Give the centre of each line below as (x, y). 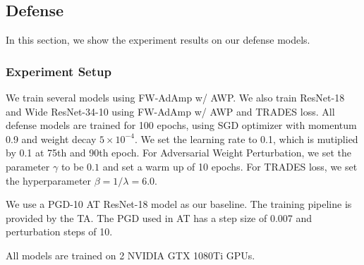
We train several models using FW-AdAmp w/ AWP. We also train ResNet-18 (175, 98)
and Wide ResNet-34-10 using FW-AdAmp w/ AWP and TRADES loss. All (170, 111)
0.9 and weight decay (51, 138)
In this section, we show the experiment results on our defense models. (158, 40)
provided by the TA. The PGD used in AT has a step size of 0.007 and (159, 217)
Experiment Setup (59, 71)
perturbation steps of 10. (59, 232)
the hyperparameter (49, 180)
